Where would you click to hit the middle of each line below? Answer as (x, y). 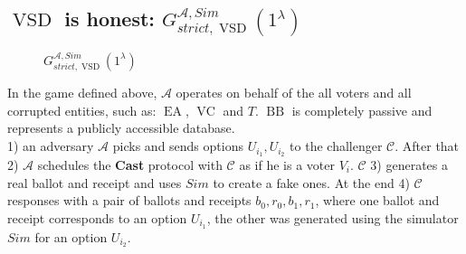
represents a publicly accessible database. (121, 128)
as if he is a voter (287, 164)
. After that (427, 146)
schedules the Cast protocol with (130, 164)
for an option (71, 236)
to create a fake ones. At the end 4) (311, 182)
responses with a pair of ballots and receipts (129, 200)
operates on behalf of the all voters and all (294, 93)
